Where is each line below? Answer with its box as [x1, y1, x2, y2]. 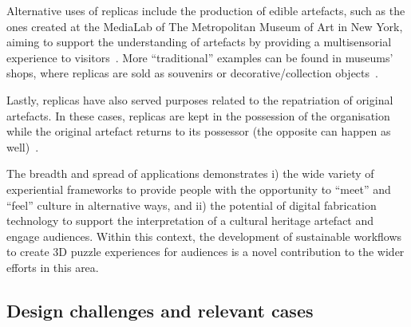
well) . [6, 138, 39, 155]
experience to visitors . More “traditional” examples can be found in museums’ [6, 49, 393, 65]
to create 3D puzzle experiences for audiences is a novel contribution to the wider [6, 243, 405, 260]
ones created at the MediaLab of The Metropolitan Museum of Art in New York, [6, 18, 403, 34]
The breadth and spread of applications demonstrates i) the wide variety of [6, 165, 374, 182]
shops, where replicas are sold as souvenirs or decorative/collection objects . [6, 65, 378, 81]
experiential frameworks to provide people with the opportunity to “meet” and [6, 180, 391, 197]
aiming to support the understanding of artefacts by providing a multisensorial [6, 33, 392, 50]
